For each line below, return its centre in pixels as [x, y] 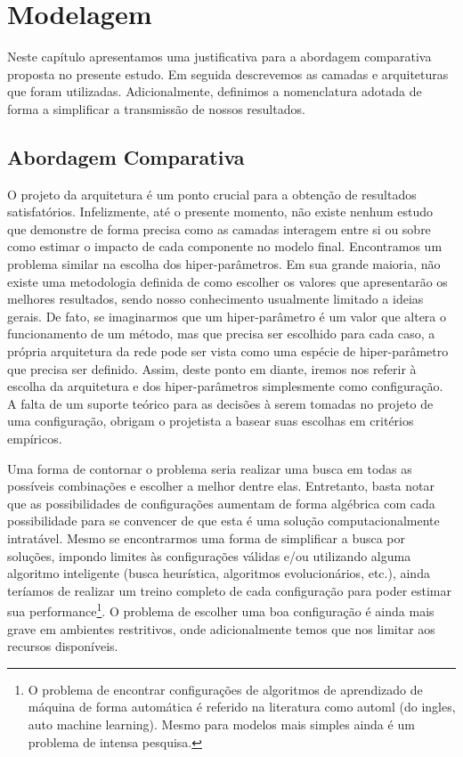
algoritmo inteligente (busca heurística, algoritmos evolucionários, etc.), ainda [219, 573]
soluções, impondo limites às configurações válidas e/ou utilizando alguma [209, 555]
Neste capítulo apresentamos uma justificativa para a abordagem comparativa [219, 57]
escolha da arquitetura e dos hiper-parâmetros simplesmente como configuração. [225, 386]
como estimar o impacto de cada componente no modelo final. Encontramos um [225, 246]
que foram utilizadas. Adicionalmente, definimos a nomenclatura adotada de [215, 91]
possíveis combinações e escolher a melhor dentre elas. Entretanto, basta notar [221, 486]
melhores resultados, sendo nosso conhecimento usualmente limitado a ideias [215, 299]
